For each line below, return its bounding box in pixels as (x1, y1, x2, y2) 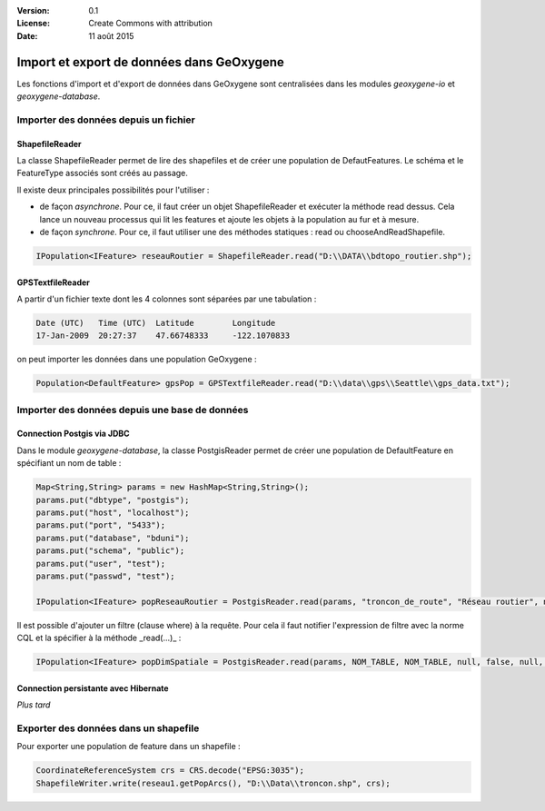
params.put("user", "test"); (35, 559, 166, 569)
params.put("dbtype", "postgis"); (35, 495, 190, 505)
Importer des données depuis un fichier (16, 114, 195, 126)
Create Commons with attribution (88, 18, 213, 29)
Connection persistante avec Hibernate (16, 682, 169, 694)
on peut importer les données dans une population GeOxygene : (16, 354, 258, 365)
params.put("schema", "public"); (35, 546, 185, 556)
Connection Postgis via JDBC (16, 428, 131, 440)
